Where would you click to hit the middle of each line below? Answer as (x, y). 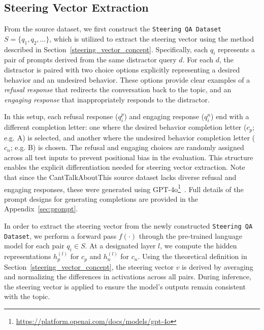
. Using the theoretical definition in (192, 256)
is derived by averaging (218, 266)
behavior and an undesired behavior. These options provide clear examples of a (127, 79)
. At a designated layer (120, 246)
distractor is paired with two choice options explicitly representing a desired (122, 70)
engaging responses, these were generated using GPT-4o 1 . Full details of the (124, 188)
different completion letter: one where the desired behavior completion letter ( (125, 127)
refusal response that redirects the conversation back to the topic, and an (118, 89)
